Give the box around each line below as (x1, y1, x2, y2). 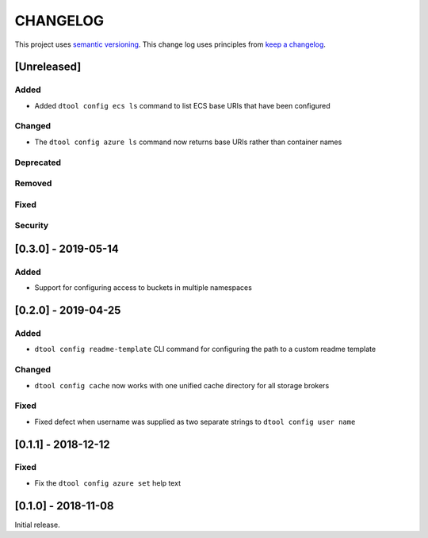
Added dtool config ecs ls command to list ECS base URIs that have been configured (34, 101, 331, 110)
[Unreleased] (14, 60, 82, 74)
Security (14, 220, 49, 231)
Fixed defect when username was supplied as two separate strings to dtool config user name (34, 417, 356, 426)
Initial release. (14, 520, 60, 529)
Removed (14, 178, 52, 189)
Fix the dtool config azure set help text (34, 478, 182, 487)
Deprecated (14, 157, 62, 168)
